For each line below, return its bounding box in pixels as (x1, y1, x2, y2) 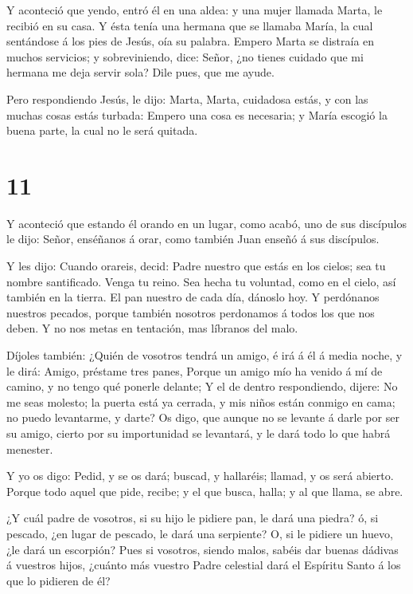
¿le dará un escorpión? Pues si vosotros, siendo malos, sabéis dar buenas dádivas (6, 541, 399, 557)
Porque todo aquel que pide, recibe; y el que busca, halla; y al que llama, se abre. (6, 482, 403, 499)
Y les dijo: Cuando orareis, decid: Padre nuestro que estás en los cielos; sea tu (6, 258, 386, 274)
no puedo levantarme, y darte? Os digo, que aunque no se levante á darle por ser (6, 409, 399, 426)
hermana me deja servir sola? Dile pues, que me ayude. (6, 64, 275, 81)
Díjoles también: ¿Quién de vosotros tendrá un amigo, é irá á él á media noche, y (6, 347, 403, 364)
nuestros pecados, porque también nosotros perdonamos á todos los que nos (6, 304, 375, 321)
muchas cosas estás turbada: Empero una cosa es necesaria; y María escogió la (6, 106, 388, 123)
